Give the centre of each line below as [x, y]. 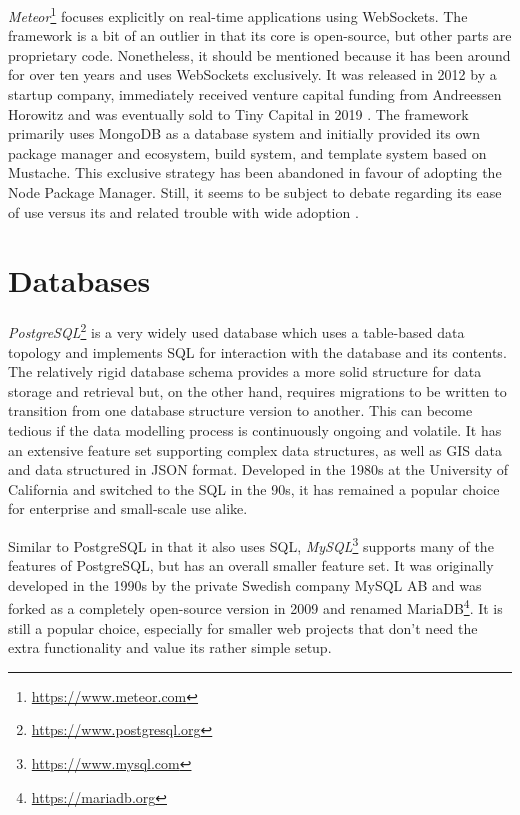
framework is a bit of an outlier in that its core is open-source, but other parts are [260, 35]
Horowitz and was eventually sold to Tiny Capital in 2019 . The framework [238, 113]
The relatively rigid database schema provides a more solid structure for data [245, 371]
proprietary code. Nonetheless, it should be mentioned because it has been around [259, 54]
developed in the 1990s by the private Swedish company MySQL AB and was [245, 584]
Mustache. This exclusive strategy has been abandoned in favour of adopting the [255, 172]
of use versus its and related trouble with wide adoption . [183, 211]
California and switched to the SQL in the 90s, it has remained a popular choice [254, 488]
